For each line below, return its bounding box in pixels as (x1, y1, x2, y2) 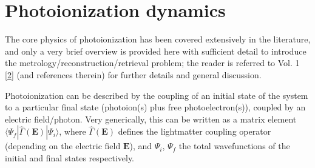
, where (59, 125, 86, 138)
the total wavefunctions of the (178, 139, 290, 152)
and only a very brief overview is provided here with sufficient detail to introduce (5, 44, 307, 57)
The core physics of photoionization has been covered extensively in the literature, (5, 33, 311, 45)
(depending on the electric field (5, 139, 121, 152)
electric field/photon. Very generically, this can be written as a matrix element (5, 112, 297, 125)
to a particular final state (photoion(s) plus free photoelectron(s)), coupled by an (5, 101, 306, 113)
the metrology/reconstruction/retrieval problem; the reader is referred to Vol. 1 (5, 56, 300, 69)
